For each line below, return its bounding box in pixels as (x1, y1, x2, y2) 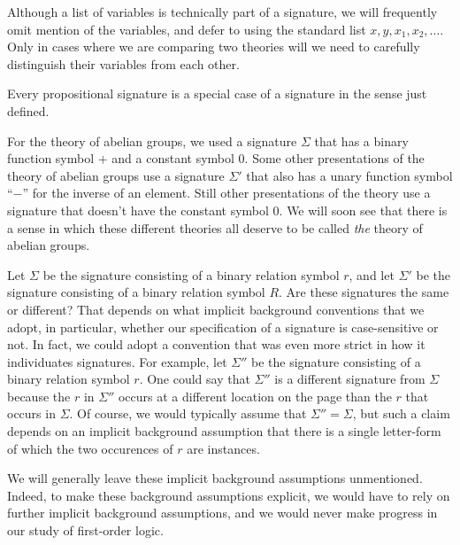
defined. (7, 101, 50, 120)
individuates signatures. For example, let (7, 352, 227, 370)
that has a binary (314, 131, 409, 150)
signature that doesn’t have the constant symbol (7, 200, 269, 219)
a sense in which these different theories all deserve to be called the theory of (7, 218, 423, 237)
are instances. (187, 439, 260, 457)
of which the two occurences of (7, 439, 173, 457)
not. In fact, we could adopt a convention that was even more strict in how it (7, 335, 425, 354)
